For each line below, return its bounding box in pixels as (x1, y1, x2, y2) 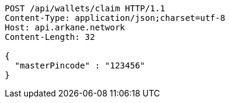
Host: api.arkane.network (5, 23, 125, 32)
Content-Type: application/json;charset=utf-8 (5, 13, 225, 23)
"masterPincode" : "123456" (14, 61, 146, 70)
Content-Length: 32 (5, 32, 95, 42)
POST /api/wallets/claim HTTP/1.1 (5, 4, 165, 13)
